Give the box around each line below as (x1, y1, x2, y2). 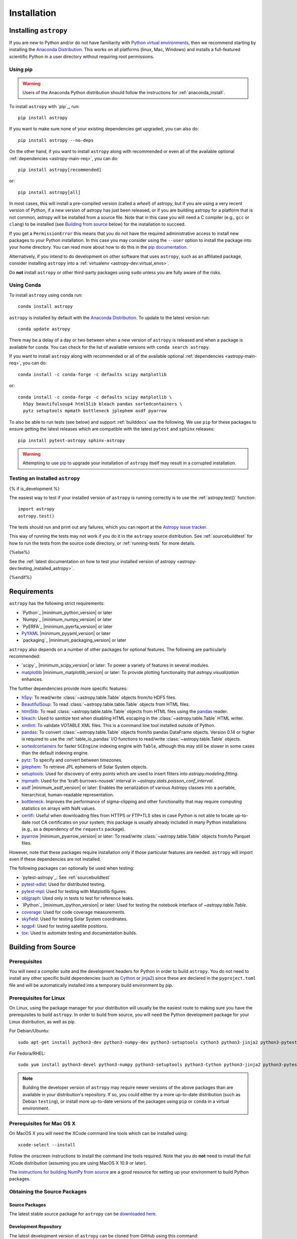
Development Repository (9, 1224, 62, 1230)
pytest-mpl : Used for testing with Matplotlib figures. (21, 888, 127, 894)
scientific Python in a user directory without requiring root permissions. (9, 54, 154, 59)
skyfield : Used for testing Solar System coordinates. (21, 916, 128, 922)
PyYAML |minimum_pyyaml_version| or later (21, 630, 111, 636)
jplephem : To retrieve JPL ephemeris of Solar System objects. (21, 764, 148, 770)
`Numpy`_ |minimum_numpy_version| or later (21, 617, 112, 622)
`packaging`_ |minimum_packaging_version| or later (21, 637, 126, 643)
